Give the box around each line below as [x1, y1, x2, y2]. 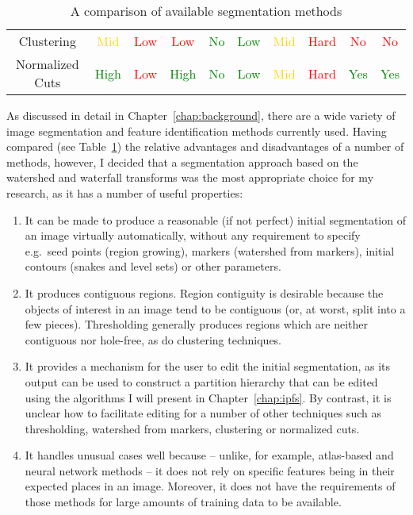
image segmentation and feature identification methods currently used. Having [6, 122, 387, 139]
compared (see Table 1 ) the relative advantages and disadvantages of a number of [6, 138, 404, 155]
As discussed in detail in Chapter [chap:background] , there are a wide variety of [6, 107, 396, 123]
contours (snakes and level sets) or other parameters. [25, 258, 281, 275]
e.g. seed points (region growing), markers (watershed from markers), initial [25, 242, 395, 259]
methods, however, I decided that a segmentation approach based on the [6, 153, 358, 170]
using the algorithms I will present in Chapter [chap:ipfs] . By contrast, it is [25, 389, 392, 405]
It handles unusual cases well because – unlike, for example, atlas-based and [25, 447, 394, 463]
